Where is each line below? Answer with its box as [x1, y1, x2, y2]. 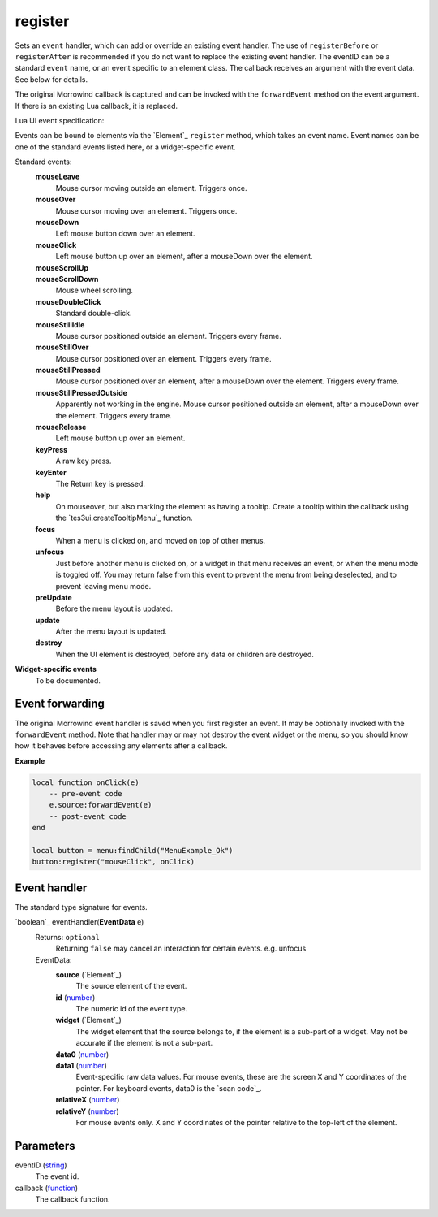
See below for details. [15, 74, 88, 84]
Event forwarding [15, 697, 105, 711]
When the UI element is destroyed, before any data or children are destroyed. [55, 649, 314, 659]
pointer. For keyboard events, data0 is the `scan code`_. [75, 1083, 262, 1093]
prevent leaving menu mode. [55, 581, 152, 591]
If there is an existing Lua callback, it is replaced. [15, 101, 178, 110]
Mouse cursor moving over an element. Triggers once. [55, 206, 238, 215]
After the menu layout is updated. [55, 626, 168, 637]
